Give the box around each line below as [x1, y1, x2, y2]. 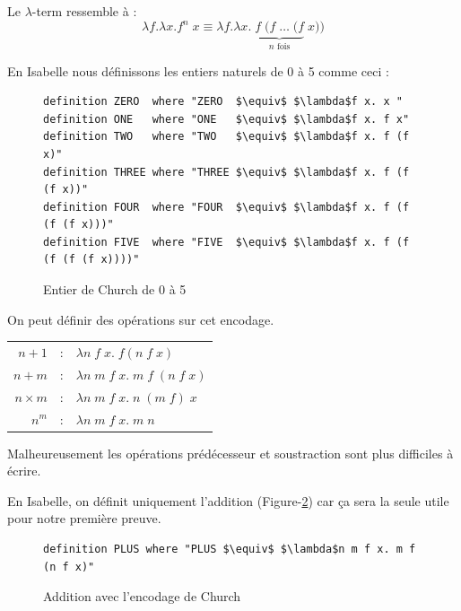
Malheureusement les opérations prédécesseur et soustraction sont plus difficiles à [7, 443, 454, 462]
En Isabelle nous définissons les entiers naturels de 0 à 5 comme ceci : [7, 61, 389, 80]
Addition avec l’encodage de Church [43, 587, 241, 606]
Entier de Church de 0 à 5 [43, 280, 187, 299]
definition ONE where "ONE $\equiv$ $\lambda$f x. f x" [43, 112, 410, 126]
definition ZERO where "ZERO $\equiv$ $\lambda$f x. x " [43, 95, 403, 109]
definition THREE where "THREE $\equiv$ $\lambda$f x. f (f [43, 165, 410, 179]
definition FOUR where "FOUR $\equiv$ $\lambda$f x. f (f [43, 200, 410, 214]
